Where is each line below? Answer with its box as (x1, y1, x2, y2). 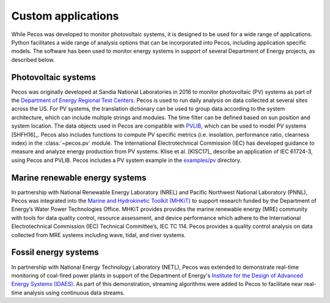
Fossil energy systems (11, 247, 99, 258)
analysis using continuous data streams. (23, 289, 125, 296)
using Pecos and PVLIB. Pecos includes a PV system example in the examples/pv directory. (11, 156, 241, 164)
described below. (11, 56, 55, 64)
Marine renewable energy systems (11, 172, 147, 183)
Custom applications (11, 9, 119, 23)
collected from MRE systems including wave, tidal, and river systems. (11, 231, 186, 238)
